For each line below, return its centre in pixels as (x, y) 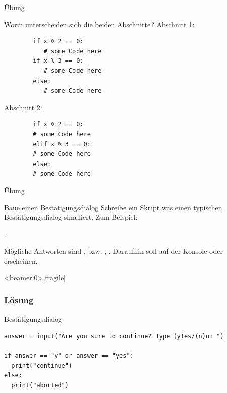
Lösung (19, 300)
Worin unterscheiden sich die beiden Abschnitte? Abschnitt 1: (99, 24)
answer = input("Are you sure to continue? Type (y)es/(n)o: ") (114, 336)
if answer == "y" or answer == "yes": (69, 356)
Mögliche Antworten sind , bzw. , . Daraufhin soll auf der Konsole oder (113, 251)
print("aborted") (40, 385)
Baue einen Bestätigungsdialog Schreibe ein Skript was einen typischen (113, 207)
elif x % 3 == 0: (62, 144)
